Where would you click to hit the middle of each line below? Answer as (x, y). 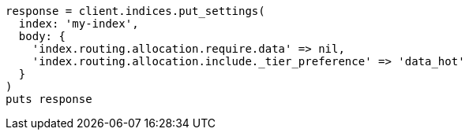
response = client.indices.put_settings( (135, 11)
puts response (49, 99)
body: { (42, 36)
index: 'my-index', (79, 24)
